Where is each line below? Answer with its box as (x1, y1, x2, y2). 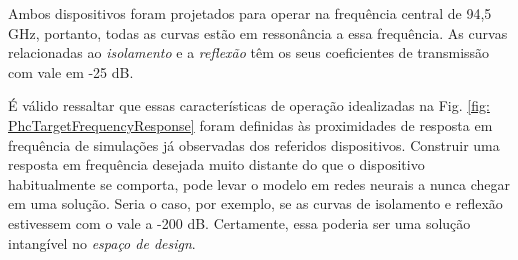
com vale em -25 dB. (8, 61, 134, 82)
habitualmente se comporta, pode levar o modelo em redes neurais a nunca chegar (8, 173, 511, 194)
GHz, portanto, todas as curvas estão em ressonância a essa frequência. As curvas (8, 22, 508, 43)
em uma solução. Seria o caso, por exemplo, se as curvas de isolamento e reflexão (8, 193, 503, 214)
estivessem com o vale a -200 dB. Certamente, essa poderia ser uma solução (8, 212, 471, 233)
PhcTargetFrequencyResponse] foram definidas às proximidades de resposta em (8, 114, 493, 135)
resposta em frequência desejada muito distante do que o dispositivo (8, 154, 425, 175)
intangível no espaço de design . (8, 232, 196, 253)
